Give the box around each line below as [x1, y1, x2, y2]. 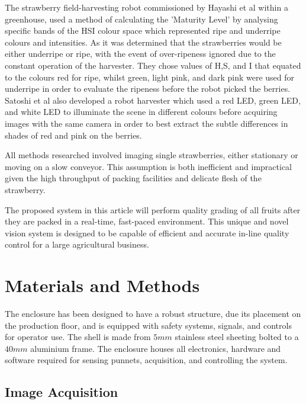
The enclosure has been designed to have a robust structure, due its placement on [5, 307, 301, 319]
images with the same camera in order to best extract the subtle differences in [5, 117, 288, 129]
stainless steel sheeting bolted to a [175, 331, 299, 343]
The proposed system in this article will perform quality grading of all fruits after [5, 203, 301, 216]
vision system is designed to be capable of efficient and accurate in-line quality [5, 226, 289, 239]
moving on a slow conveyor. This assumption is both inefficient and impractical [5, 160, 292, 172]
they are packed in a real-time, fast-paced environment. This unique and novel [5, 215, 289, 227]
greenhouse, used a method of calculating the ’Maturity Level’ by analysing [5, 12, 278, 25]
